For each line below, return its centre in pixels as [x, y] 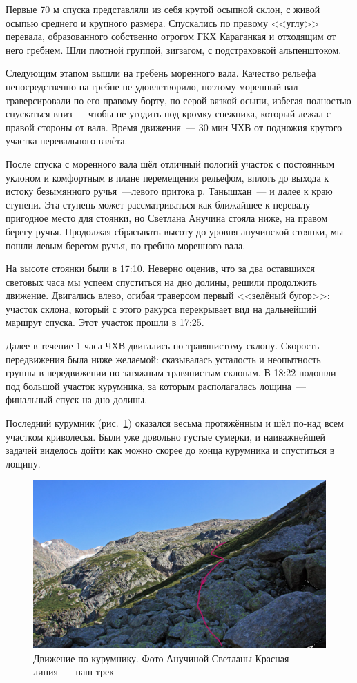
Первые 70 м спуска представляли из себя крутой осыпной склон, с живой [163, 9]
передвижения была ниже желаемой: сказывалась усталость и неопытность [163, 359]
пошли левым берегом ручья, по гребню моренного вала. [126, 245]
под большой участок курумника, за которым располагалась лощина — [156, 386]
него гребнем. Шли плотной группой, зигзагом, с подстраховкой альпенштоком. [174, 49]
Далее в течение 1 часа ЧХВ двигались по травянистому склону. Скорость [163, 346]
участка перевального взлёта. [67, 141]
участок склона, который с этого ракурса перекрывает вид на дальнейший [161, 308]
